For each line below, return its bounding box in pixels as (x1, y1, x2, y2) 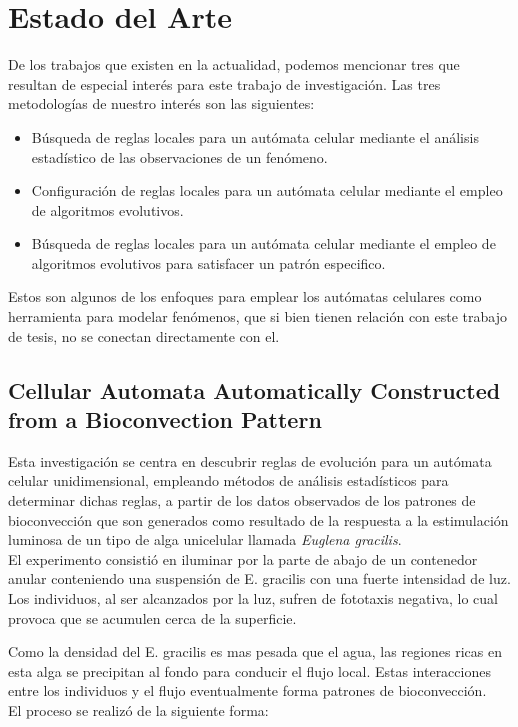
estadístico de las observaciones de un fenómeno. (31, 146, 328, 167)
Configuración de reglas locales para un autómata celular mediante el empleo (31, 180, 503, 201)
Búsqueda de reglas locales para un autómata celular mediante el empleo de (31, 233, 496, 254)
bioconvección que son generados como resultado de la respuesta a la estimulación (8, 509, 509, 530)
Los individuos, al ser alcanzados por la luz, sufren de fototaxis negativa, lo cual (8, 588, 499, 608)
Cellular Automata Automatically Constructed (8, 374, 501, 405)
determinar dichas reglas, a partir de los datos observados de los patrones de (8, 490, 476, 511)
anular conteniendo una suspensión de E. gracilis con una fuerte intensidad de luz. (8, 568, 511, 589)
